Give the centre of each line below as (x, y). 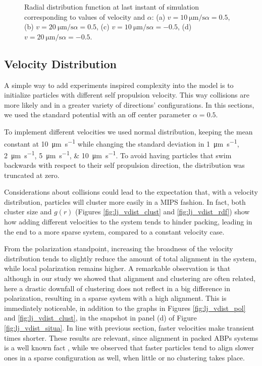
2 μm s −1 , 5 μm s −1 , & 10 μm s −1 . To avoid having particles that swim (118, 154)
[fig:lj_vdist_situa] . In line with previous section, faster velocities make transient (129, 327)
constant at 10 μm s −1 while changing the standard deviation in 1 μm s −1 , (122, 143)
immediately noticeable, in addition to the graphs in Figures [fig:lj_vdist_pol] (125, 308)
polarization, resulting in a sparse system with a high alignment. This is (115, 298)
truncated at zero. (32, 175)
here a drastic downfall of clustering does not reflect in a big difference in (117, 288)
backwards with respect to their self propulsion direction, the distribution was (124, 165)
